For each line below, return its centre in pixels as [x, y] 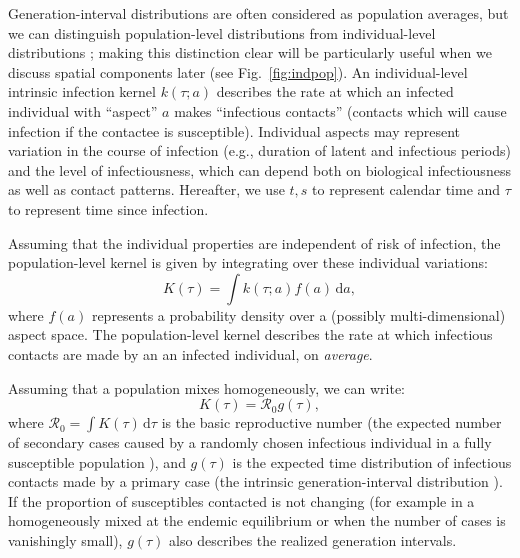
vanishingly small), [65, 540]
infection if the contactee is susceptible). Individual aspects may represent [234, 130]
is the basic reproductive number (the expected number [331, 422]
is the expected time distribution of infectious [372, 461]
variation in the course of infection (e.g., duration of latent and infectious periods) [259, 150]
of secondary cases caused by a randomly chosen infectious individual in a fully [250, 442]
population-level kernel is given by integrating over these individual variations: [248, 262]
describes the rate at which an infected [335, 91]
